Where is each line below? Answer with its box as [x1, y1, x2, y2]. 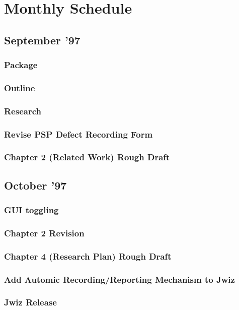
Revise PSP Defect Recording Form [4, 128, 153, 140]
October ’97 [4, 177, 67, 193]
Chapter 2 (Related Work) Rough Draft [4, 151, 170, 163]
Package [4, 58, 38, 71]
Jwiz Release [4, 296, 57, 308]
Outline [4, 81, 35, 94]
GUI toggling [4, 204, 59, 216]
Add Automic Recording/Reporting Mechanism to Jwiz [4, 273, 235, 285]
